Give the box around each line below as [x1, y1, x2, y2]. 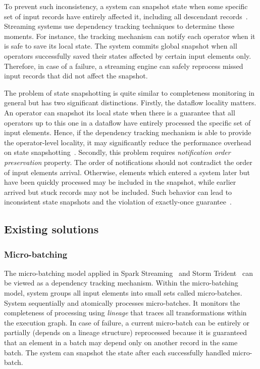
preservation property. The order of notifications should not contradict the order [4, 156, 252, 167]
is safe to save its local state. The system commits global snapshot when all [4, 40, 237, 51]
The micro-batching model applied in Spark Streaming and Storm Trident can [4, 267, 253, 278]
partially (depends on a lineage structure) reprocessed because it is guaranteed [4, 327, 247, 338]
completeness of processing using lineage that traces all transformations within [4, 307, 247, 318]
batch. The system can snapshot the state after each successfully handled [4, 347, 230, 357]
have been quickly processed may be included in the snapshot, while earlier [4, 177, 236, 187]
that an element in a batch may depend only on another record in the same [4, 337, 238, 348]
